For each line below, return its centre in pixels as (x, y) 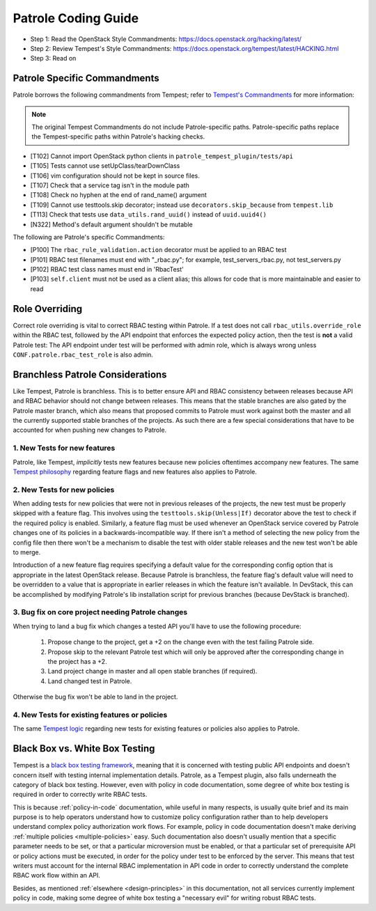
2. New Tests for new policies (64, 490)
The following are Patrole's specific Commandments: (89, 237)
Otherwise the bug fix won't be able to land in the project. (95, 697)
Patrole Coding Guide (76, 18)
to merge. (27, 552)
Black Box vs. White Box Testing (84, 749)
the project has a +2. (77, 661)
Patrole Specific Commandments (86, 78)
